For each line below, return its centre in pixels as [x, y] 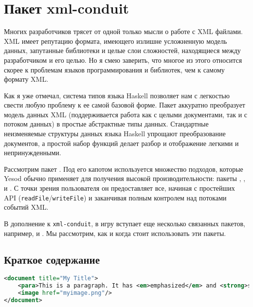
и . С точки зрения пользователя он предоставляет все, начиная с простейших [119, 188]
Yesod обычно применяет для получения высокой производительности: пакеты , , [125, 178]
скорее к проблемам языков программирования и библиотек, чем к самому [114, 69]
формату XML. [26, 79]
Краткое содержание [52, 259]
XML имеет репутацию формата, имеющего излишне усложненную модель [116, 41]
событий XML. [26, 207]
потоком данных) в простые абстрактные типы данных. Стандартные [106, 124]
